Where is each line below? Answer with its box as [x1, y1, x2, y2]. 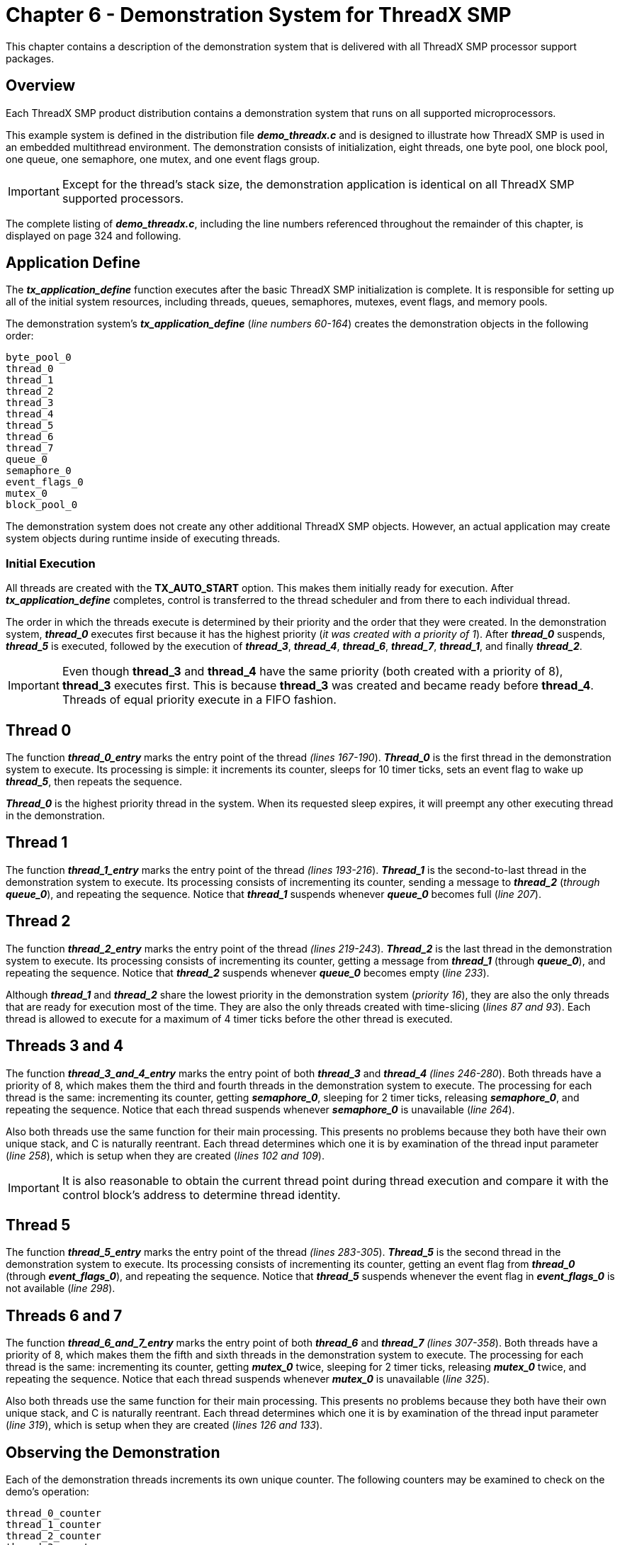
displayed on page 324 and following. [6, 229, 181, 242]
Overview [6, 77, 76, 95]
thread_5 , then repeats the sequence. [6, 775, 183, 788]
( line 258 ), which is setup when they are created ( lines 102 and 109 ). [6, 1149, 325, 1162]
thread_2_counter [6, 1530, 101, 1542]
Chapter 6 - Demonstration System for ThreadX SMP [6, 3, 512, 27]
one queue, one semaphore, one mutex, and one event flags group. [6, 152, 320, 165]
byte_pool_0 [6, 352, 72, 364]
